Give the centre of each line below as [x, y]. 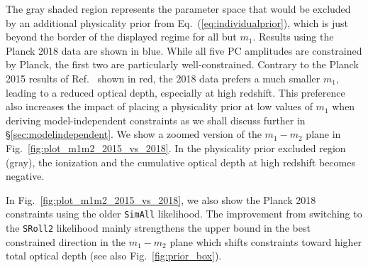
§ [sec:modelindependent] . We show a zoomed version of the [134, 134]
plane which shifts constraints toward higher [266, 241]
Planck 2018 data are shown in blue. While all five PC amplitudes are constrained [184, 50]
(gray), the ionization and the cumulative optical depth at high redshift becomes [180, 162]
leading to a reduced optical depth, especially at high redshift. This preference [175, 92]
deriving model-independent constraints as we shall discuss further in [156, 120]
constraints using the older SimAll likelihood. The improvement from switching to [184, 214]
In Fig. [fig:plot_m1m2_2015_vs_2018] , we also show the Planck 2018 [161, 199]
